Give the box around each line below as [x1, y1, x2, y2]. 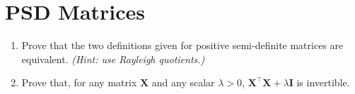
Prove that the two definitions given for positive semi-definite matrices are [21, 38, 344, 53]
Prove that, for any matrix [21, 75, 137, 90]
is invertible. [296, 75, 350, 90]
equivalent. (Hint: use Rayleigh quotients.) [21, 51, 205, 66]
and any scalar [151, 75, 215, 90]
